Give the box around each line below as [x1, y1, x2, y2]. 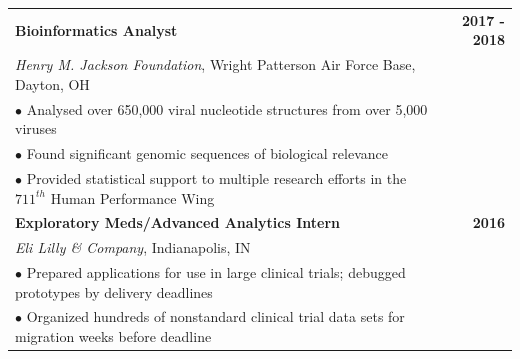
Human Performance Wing [50, 187, 215, 208]
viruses [15, 118, 57, 139]
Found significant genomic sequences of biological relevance [26, 143, 389, 164]
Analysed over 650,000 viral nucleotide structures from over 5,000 [26, 98, 428, 119]
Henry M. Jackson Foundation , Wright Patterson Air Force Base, [15, 54, 416, 75]
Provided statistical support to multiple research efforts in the [26, 167, 407, 188]
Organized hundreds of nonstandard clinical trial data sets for [26, 306, 405, 327]
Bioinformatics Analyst [15, 19, 178, 40]
